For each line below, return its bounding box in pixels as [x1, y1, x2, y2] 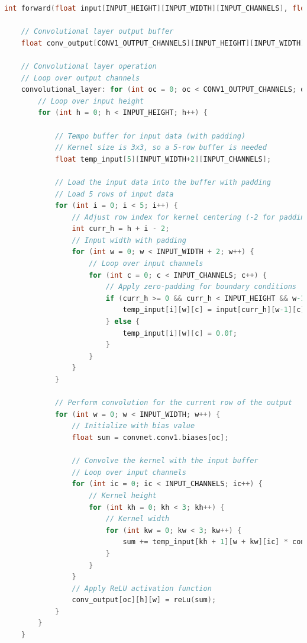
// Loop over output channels [21, 73, 140, 82]
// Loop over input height [38, 97, 144, 105]
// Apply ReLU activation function [72, 584, 212, 593]
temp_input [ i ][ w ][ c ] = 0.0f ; [122, 329, 237, 337]
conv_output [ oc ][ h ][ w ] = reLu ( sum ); [72, 596, 216, 605]
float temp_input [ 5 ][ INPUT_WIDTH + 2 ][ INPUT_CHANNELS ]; [54, 155, 272, 163]
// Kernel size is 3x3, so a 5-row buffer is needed [54, 143, 267, 152]
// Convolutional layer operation [21, 62, 157, 70]
